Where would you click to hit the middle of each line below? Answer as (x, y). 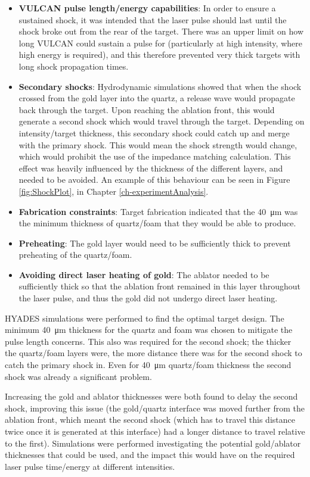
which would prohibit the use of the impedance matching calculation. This (155, 156)
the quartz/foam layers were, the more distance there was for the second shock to (154, 353)
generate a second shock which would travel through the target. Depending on (162, 121)
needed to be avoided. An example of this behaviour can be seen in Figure (154, 180)
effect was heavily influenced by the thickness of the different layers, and (151, 168)
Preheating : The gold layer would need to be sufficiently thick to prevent (155, 243)
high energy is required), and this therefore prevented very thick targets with (159, 54)
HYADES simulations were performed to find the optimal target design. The (145, 318)
